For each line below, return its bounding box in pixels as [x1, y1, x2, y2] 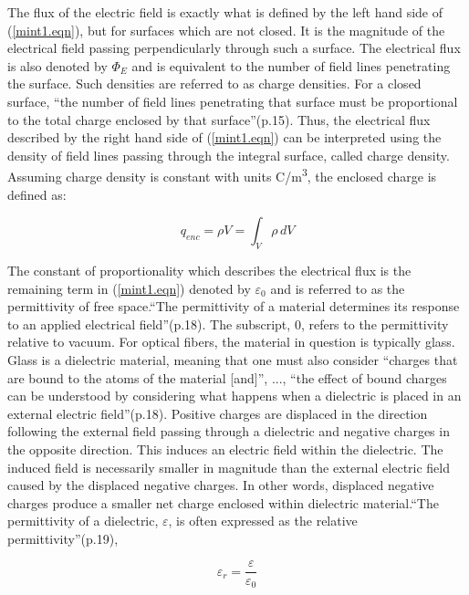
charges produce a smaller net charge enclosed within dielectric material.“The [7, 493, 439, 512]
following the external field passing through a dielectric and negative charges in [7, 422, 450, 441]
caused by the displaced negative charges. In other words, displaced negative [7, 475, 434, 495]
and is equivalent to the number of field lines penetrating [131, 56, 451, 75]
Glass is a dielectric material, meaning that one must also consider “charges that [7, 350, 458, 369]
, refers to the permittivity [300, 314, 449, 333]
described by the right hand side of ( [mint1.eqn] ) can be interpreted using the [7, 128, 442, 147]
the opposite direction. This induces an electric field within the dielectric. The [7, 439, 443, 458]
